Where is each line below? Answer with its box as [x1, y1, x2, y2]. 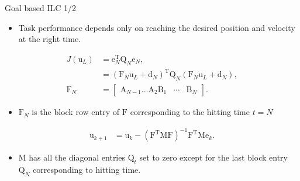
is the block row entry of [32, 106, 120, 118]
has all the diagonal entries [29, 151, 125, 163]
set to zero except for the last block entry [139, 151, 288, 163]
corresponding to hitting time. [33, 163, 141, 175]
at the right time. [18, 33, 81, 45]
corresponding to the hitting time [130, 106, 250, 118]
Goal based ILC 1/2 [5, 2, 77, 13]
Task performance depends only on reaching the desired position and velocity [18, 21, 295, 33]
